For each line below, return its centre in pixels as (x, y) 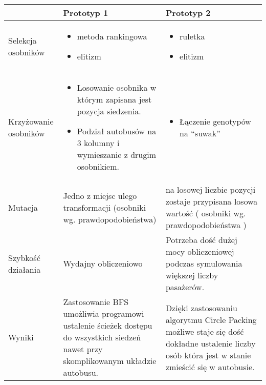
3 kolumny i (98, 143)
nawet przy (83, 349)
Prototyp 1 (86, 13)
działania (25, 269)
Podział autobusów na (117, 131)
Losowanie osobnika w (117, 87)
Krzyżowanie (31, 121)
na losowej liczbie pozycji (210, 189)
